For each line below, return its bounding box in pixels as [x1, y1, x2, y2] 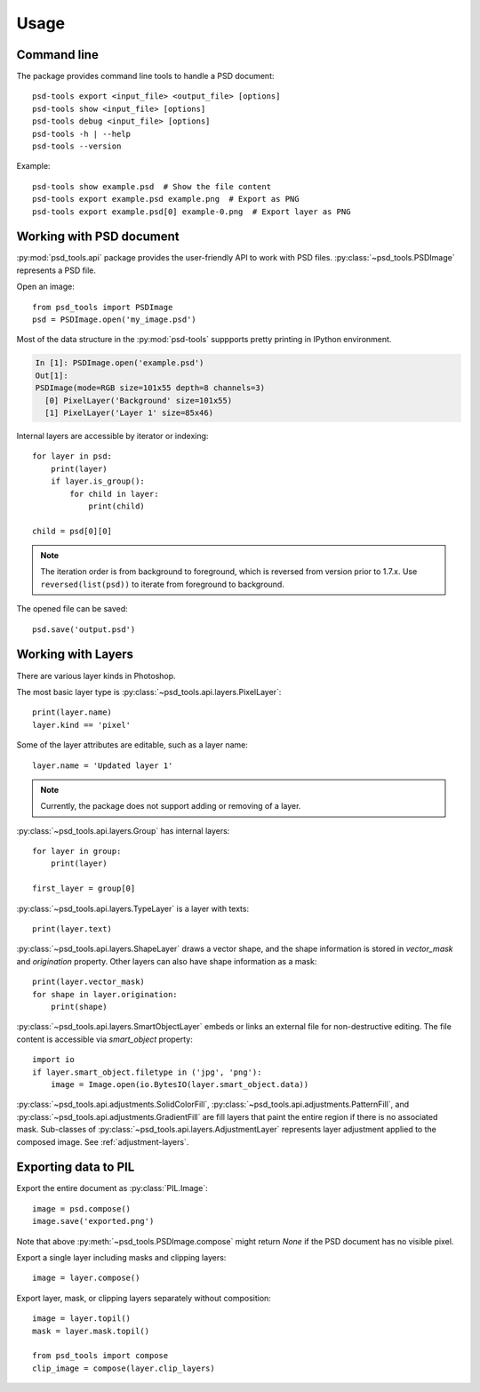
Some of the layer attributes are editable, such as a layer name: [16, 740, 249, 750]
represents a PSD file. [16, 265, 97, 276]
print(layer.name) [32, 708, 113, 717]
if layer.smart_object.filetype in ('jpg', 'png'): [32, 1067, 262, 1077]
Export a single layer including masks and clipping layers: [16, 1252, 227, 1262]
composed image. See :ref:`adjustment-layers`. [16, 1136, 189, 1147]
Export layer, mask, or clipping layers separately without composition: [16, 1292, 271, 1303]
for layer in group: [32, 846, 122, 857]
